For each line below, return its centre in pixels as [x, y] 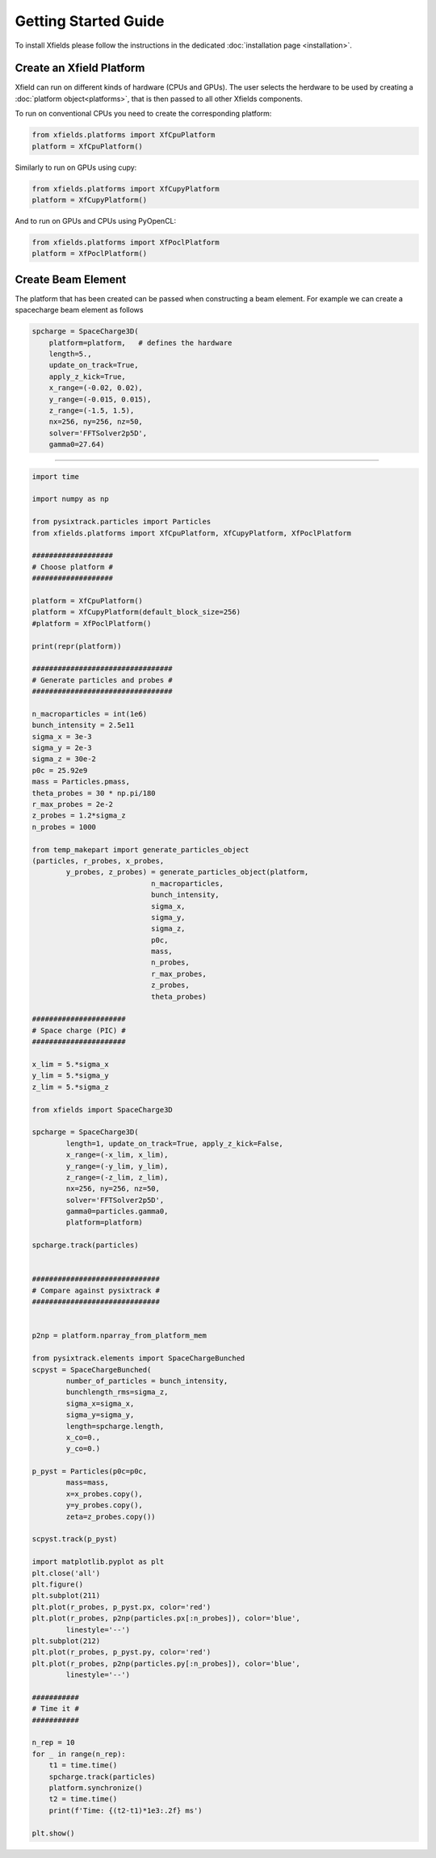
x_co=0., [83, 1437]
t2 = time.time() [83, 1799]
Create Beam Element [71, 279]
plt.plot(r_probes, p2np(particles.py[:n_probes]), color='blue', [166, 1663]
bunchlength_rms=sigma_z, [117, 1392]
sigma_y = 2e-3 [62, 748]
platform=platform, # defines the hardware [140, 343]
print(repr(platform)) [77, 646]
